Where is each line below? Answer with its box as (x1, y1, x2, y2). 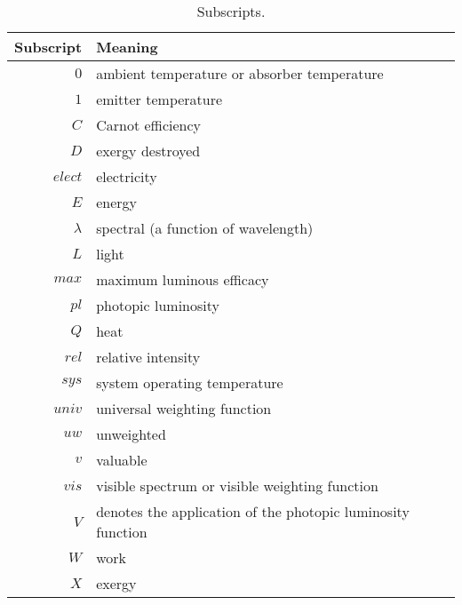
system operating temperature (96, 372, 283, 393)
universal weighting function (96, 398, 272, 418)
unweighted (96, 424, 166, 444)
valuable (96, 450, 147, 470)
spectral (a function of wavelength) (96, 218, 314, 238)
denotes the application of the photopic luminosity (96, 501, 410, 521)
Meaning (96, 36, 158, 57)
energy (96, 192, 138, 212)
